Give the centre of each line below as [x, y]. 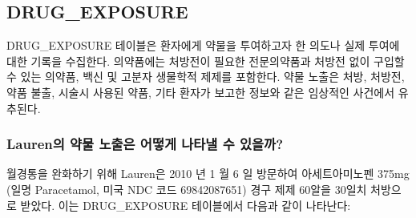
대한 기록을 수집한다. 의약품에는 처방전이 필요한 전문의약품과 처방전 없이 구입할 [206, 61]
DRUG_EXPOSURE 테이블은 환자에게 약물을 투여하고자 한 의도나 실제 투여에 [203, 45]
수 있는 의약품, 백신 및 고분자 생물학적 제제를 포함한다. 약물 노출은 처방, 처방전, [206, 77]
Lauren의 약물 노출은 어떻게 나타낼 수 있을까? [145, 144]
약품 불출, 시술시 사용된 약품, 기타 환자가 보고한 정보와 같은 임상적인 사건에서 [201, 92]
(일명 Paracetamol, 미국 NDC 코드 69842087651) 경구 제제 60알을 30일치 [187, 189]
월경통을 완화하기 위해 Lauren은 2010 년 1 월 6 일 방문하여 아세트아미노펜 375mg [208, 174]
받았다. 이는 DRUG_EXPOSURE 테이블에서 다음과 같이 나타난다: [186, 205]
